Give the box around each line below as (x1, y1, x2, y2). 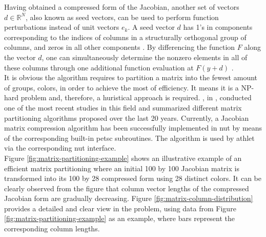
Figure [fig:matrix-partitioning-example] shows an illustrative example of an (4, 152, 242, 163)
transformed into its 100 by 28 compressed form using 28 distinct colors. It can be (4, 173, 261, 184)
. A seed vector (128, 22, 175, 32)
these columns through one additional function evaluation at (4, 62, 194, 72)
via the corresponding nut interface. (4, 142, 116, 153)
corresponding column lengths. (4, 223, 100, 234)
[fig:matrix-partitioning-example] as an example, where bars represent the (4, 213, 235, 224)
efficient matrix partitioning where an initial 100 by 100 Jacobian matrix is (4, 162, 239, 173)
